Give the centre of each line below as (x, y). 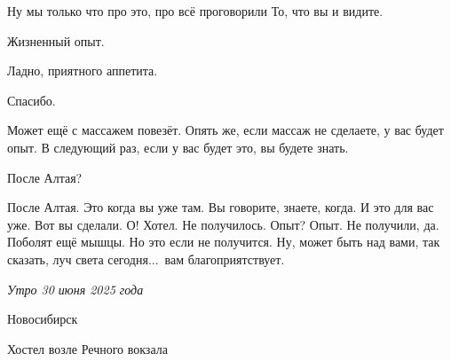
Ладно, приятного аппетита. (83, 71)
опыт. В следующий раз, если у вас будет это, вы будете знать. (178, 147)
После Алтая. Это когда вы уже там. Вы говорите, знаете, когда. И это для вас (221, 207)
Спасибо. (32, 100)
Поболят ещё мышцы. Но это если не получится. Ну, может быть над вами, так (224, 242)
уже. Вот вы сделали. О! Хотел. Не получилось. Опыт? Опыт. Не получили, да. (223, 224)
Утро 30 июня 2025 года (75, 289)
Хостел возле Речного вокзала (87, 348)
